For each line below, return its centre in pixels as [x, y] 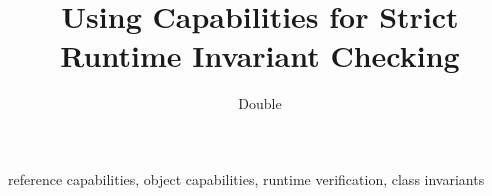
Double [260, 103]
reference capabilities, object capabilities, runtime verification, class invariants [246, 178]
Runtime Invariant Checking [260, 55]
